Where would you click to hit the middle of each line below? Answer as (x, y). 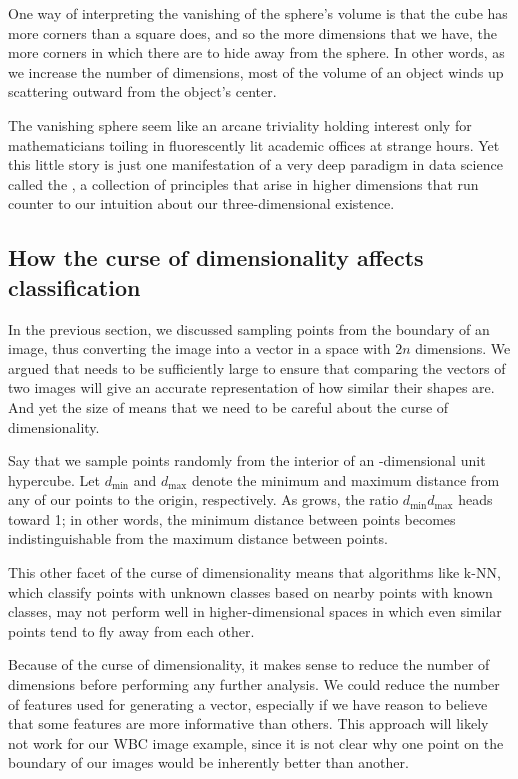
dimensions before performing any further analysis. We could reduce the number (254, 684)
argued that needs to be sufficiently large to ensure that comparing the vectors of (257, 367)
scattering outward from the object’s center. (142, 91)
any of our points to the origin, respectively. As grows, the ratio (203, 499)
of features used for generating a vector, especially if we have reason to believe (248, 703)
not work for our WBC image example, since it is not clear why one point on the (256, 742)
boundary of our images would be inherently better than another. (208, 762)
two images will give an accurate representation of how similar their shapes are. (251, 387)
